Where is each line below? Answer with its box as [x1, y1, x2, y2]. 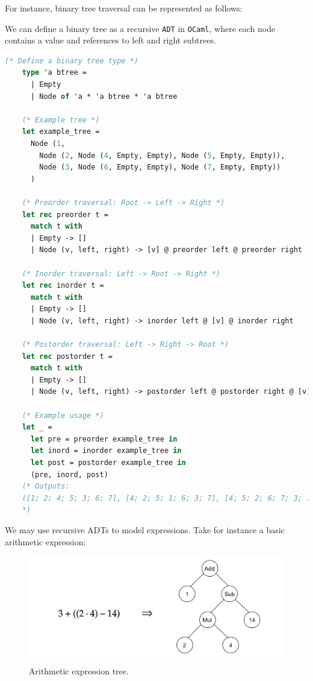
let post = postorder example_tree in [30, 458, 186, 467]
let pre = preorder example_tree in [30, 434, 178, 443]
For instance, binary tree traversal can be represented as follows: [5, 2, 243, 14]
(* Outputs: [22, 482, 70, 491]
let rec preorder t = [22, 210, 108, 219]
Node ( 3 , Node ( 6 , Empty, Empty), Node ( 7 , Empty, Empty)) [39, 163, 281, 172]
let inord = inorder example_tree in [30, 446, 182, 455]
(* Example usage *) [22, 411, 104, 420]
